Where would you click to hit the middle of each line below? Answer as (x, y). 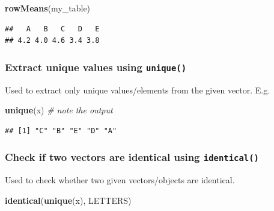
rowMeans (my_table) (48, 8)
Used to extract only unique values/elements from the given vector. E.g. (138, 90)
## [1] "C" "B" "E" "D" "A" (61, 131)
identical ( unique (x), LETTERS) (68, 200)
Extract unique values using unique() (96, 67)
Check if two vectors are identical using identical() (132, 157)
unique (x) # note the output (59, 110)
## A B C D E (52, 29)
